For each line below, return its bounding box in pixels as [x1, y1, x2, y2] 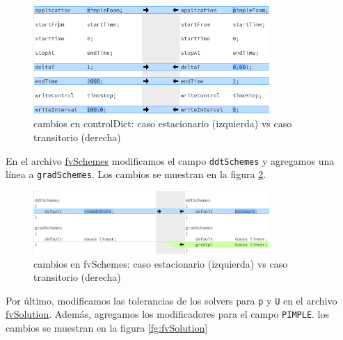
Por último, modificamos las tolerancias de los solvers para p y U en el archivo [6, 293, 337, 307]
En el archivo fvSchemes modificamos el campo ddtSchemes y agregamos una [6, 153, 335, 168]
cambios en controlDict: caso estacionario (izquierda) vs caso [33, 116, 292, 131]
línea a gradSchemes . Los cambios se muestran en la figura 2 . [6, 167, 266, 181]
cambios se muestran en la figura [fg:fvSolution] [6, 321, 208, 335]
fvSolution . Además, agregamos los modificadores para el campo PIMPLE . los [6, 307, 330, 321]
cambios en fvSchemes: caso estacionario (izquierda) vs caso [33, 256, 288, 270]
